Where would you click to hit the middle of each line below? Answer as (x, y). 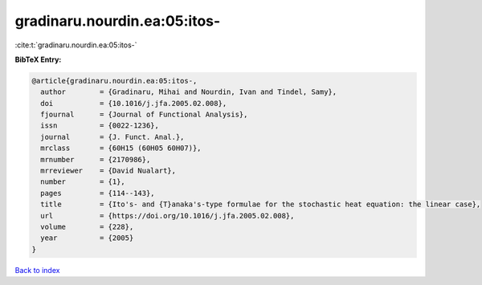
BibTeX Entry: (38, 59)
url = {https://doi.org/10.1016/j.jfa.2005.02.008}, (167, 216)
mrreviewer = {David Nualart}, (108, 171)
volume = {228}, (87, 227)
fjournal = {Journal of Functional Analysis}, (144, 115)
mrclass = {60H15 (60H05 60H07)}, (121, 148)
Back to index (37, 270)
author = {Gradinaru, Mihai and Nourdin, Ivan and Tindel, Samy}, (189, 92)
